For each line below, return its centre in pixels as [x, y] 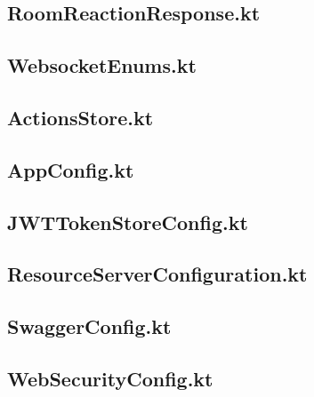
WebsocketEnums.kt [102, 65]
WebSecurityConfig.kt [110, 378]
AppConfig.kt [71, 169]
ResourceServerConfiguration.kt [157, 274]
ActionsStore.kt [81, 117]
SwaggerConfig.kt [89, 326]
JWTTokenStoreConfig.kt [128, 222]
